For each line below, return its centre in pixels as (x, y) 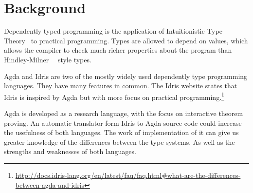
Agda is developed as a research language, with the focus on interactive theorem (124, 113)
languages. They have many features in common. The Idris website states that (121, 86)
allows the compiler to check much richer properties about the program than (118, 50)
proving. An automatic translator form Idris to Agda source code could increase (123, 123)
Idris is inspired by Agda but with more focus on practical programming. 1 (114, 96)
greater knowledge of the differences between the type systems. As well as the (119, 142)
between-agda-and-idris (50, 184)
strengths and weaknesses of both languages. (70, 151)
